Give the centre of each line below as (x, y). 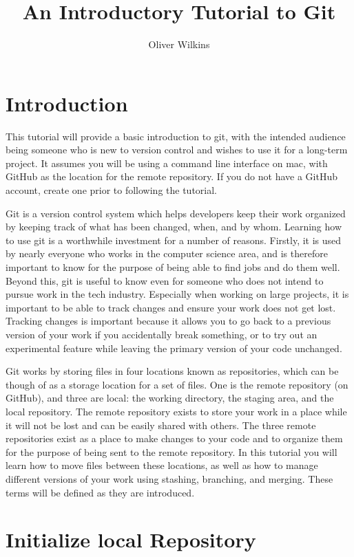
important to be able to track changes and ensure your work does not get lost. (171, 307)
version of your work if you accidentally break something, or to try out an (162, 334)
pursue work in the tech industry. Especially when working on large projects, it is (177, 294)
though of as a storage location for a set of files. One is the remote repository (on (177, 384)
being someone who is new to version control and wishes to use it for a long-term (177, 150)
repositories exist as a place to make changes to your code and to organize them (174, 438)
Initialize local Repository (131, 539)
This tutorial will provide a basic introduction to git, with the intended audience (176, 136)
